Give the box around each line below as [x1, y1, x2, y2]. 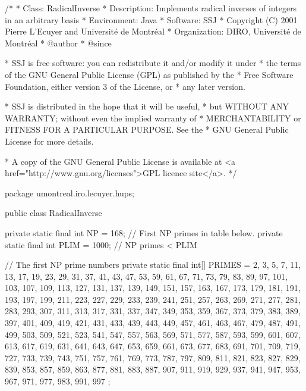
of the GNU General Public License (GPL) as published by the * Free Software [5, 68, 294, 80]
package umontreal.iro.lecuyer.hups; [5, 186, 134, 199]
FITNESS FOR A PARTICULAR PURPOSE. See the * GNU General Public [5, 123, 289, 136]
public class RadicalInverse [5, 207, 102, 219]
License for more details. [5, 134, 94, 147]
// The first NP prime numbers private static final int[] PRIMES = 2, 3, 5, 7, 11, [5, 258, 301, 271]
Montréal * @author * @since [5, 36, 112, 49]
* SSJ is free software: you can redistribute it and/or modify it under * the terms [5, 57, 301, 69]
